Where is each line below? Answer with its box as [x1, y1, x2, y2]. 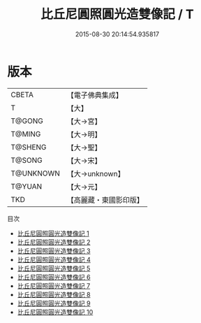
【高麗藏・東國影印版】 [66, 195, 144, 205]
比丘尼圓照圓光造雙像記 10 [17, 308, 94, 316]
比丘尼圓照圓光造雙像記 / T [40, 6, 194, 22]
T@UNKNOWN [10, 168, 61, 178]
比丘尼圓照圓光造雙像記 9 [17, 299, 91, 308]
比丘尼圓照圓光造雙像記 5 [17, 264, 91, 273]
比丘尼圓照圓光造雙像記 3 [17, 246, 91, 255]
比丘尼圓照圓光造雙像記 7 [17, 281, 91, 290]
